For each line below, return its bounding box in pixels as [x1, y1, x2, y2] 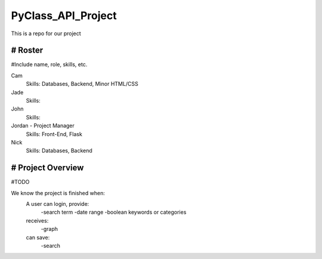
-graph [41, 226, 58, 233]
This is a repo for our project [11, 30, 82, 37]
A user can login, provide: [26, 201, 89, 208]
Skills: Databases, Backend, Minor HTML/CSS [26, 81, 138, 88]
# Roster [11, 45, 44, 55]
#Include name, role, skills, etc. [11, 61, 88, 68]
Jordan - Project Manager [11, 122, 75, 129]
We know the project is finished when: [11, 189, 106, 196]
